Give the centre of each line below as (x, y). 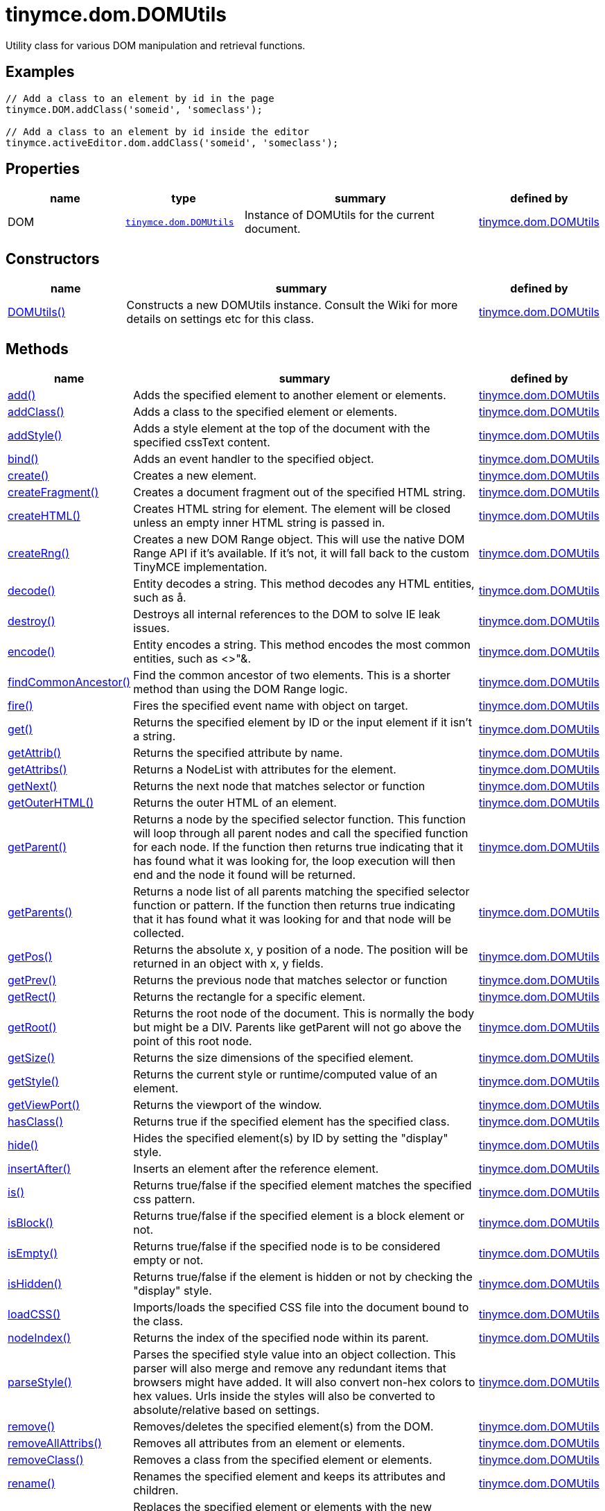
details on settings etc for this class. (220, 319)
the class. (158, 1321)
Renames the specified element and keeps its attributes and (289, 1477)
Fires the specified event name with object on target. (271, 706)
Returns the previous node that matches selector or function (290, 980)
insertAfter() (40, 1169)
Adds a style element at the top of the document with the (282, 429)
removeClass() (46, 1460)
